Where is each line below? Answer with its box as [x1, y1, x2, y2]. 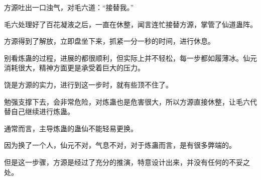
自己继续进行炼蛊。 [11, 106, 74, 117]
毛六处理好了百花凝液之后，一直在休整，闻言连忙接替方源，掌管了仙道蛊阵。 [4, 19, 257, 29]
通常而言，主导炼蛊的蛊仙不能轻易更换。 [4, 123, 138, 133]
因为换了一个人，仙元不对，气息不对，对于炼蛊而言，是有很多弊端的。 [4, 140, 236, 150]
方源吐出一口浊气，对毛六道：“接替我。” [4, 2, 134, 12]
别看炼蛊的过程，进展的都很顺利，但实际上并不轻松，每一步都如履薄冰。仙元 [4, 52, 257, 63]
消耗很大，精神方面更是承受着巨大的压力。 [4, 62, 145, 73]
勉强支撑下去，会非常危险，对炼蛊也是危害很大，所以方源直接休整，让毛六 [4, 96, 250, 107]
